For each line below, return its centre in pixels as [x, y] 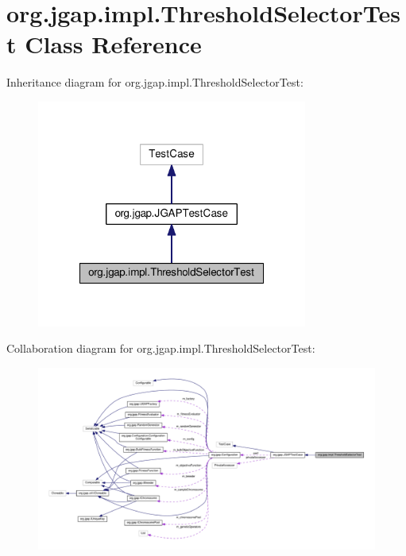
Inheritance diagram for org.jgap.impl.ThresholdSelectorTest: [155, 82]
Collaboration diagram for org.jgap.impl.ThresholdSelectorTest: [161, 348]
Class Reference [113, 44]
